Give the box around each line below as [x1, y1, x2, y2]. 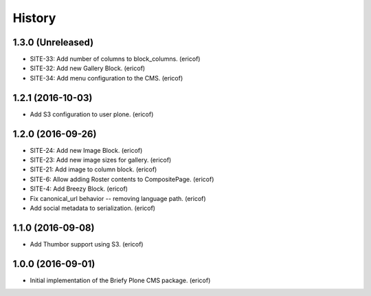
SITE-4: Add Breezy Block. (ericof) [30, 184, 128, 193]
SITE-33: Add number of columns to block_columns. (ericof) [30, 55, 201, 63]
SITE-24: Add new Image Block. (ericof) [30, 146, 143, 154]
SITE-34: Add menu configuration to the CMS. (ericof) [30, 74, 183, 82]
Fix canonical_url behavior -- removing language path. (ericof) [30, 194, 206, 202]
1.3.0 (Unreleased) [12, 36, 94, 48]
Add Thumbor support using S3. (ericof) [30, 240, 144, 248]
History [12, 10, 56, 25]
